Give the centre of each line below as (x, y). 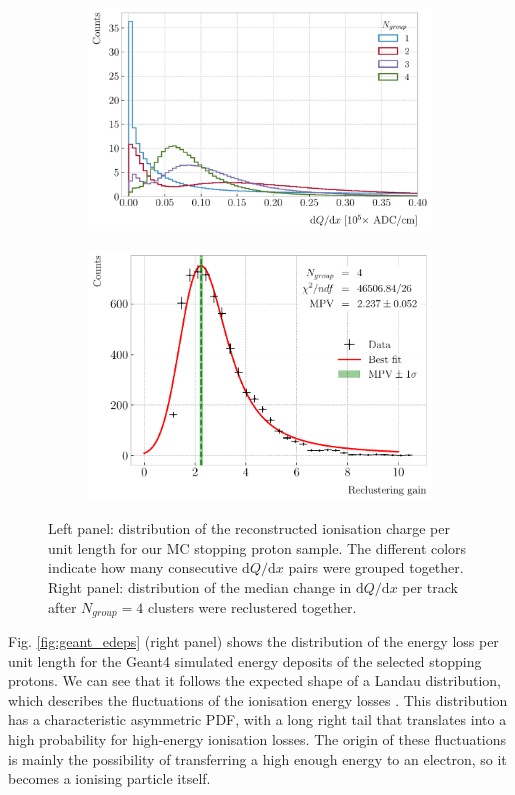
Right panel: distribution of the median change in (200, 587)
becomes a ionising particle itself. (109, 778)
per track (430, 587)
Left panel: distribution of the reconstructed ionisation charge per (249, 528)
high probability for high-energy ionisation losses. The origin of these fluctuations (257, 739)
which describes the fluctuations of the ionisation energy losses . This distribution (258, 699)
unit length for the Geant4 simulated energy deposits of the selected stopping (245, 660)
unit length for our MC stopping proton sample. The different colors (257, 547)
